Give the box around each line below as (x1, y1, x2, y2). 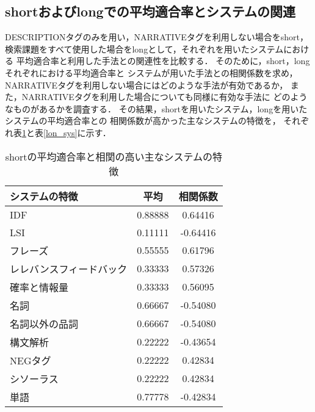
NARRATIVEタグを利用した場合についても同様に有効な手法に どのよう (21, 90, 308, 103)
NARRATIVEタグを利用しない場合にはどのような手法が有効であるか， (5, 78, 288, 91)
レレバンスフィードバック (10, 261, 128, 276)
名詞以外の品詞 (10, 316, 79, 331)
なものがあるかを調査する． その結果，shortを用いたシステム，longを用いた (5, 102, 308, 115)
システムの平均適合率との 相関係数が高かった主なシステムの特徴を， (5, 114, 281, 127)
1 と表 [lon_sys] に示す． (22, 126, 111, 139)
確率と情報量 (10, 280, 69, 294)
